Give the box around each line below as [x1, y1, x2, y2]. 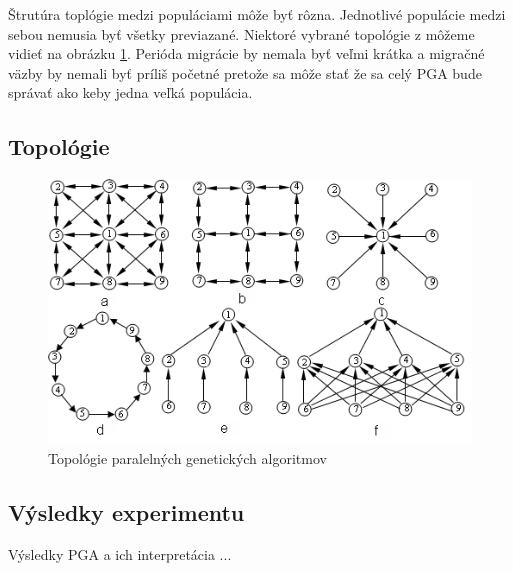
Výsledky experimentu [8, 497, 245, 528]
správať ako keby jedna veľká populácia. [8, 82, 253, 103]
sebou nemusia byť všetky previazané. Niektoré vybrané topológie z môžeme [8, 23, 475, 44]
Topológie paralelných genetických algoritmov [48, 448, 327, 469]
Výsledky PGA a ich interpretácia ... [8, 543, 232, 564]
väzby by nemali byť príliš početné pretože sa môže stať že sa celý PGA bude [8, 62, 482, 83]
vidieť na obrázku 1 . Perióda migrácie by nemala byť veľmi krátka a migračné [8, 43, 485, 64]
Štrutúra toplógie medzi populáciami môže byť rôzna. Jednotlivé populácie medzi [8, 4, 506, 24]
